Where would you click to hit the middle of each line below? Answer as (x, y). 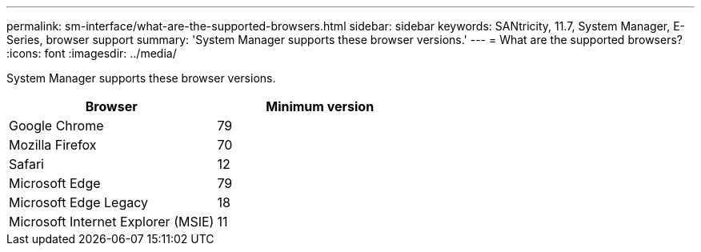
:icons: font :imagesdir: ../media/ (92, 53)
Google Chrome (56, 126)
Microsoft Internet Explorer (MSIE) (112, 222)
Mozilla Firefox (53, 145)
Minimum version (320, 106)
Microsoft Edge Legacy (79, 202)
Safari (26, 164)
